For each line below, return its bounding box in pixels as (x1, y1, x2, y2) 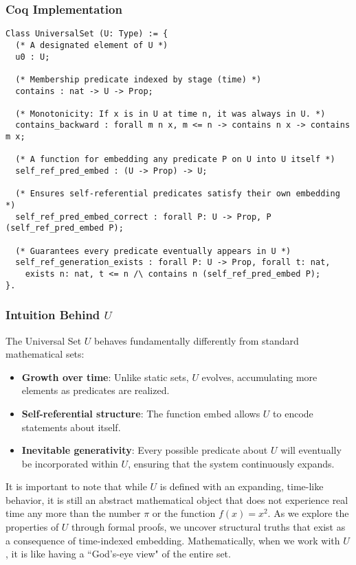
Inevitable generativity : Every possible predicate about (21, 443, 268, 457)
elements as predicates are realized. (21, 383, 170, 397)
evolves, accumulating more (201, 369, 318, 384)
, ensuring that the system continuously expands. (128, 456, 335, 470)
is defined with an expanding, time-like (159, 479, 324, 494)
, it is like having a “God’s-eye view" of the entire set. (5, 546, 231, 561)
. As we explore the (267, 506, 349, 520)
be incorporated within (21, 456, 118, 470)
